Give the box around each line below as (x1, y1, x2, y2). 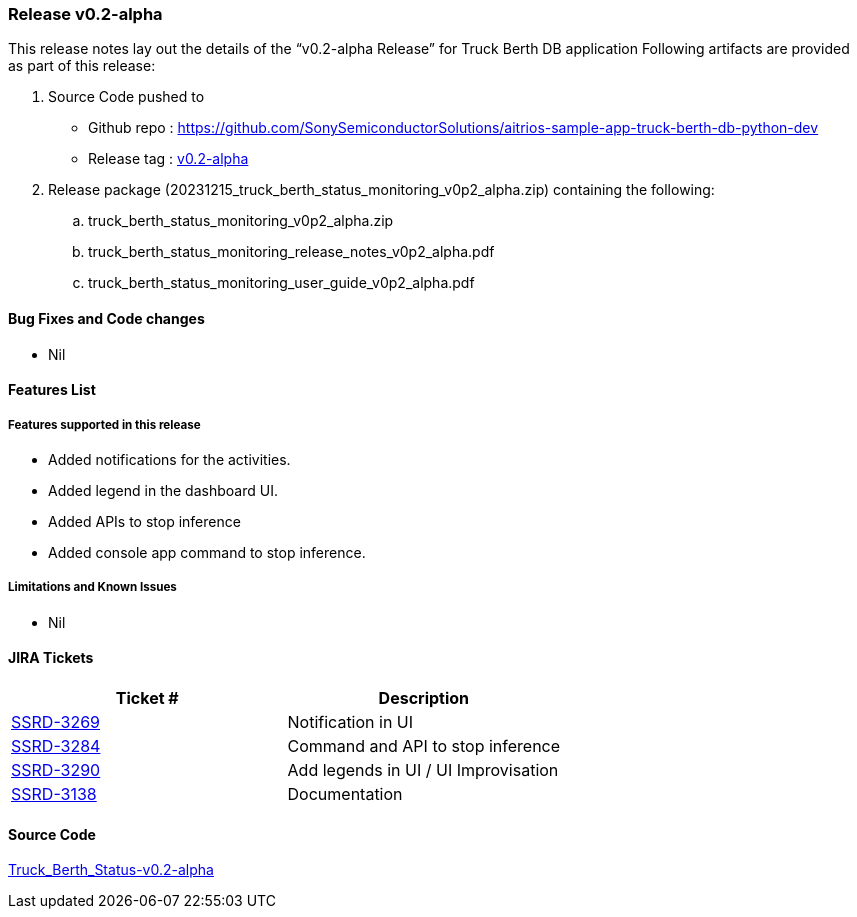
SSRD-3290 (11, 759, 101, 780)
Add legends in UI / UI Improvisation (287, 759, 559, 780)
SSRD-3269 (11, 711, 101, 732)
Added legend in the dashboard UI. (48, 481, 278, 499)
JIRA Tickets (8, 649, 94, 667)
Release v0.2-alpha (8, 4, 163, 24)
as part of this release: (8, 57, 156, 75)
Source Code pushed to (48, 88, 205, 106)
